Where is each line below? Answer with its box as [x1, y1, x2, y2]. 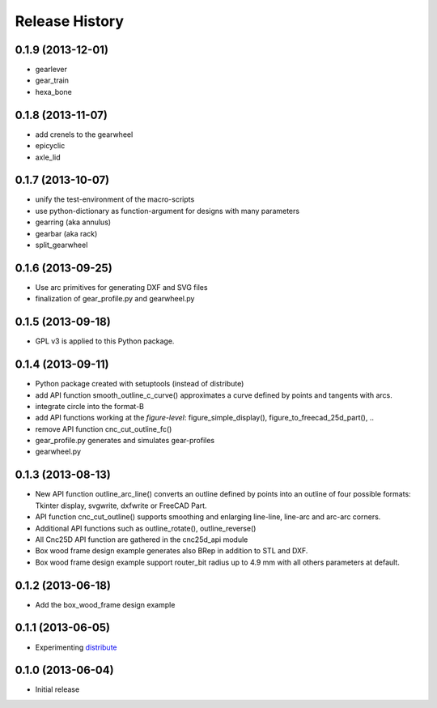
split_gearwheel [35, 240, 88, 250]
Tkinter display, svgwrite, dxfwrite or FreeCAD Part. [35, 501, 207, 510]
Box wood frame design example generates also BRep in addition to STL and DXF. [35, 546, 308, 556]
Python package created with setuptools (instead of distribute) [35, 379, 244, 389]
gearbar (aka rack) [35, 228, 98, 238]
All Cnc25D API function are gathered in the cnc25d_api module [35, 535, 248, 544]
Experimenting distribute [35, 642, 117, 652]
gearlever [35, 65, 68, 75]
